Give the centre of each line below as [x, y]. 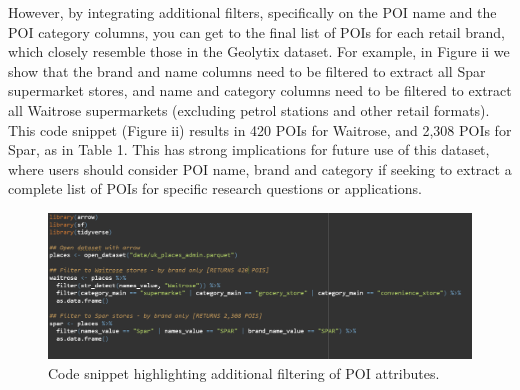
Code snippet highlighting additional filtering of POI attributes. [244, 372]
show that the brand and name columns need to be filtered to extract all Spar [247, 70]
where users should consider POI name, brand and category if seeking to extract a [260, 168]
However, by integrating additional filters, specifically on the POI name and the [252, 12]
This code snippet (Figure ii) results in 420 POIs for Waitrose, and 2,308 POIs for [260, 129]
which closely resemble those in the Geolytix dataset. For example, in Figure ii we [259, 51]
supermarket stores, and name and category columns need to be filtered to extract [260, 90]
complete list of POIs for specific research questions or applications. [215, 188]
